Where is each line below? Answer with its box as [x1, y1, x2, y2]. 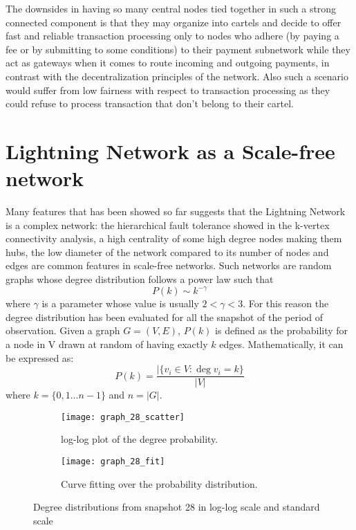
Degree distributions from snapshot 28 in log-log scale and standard [33, 500, 320, 514]
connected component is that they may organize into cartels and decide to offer [6, 15, 341, 29]
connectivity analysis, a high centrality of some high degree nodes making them [6, 231, 342, 246]
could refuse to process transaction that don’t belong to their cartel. [6, 96, 294, 111]
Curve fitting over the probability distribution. [61, 476, 258, 491]
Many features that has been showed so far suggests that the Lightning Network [6, 204, 346, 219]
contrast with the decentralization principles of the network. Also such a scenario [6, 68, 349, 83]
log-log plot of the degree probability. [61, 432, 218, 446]
